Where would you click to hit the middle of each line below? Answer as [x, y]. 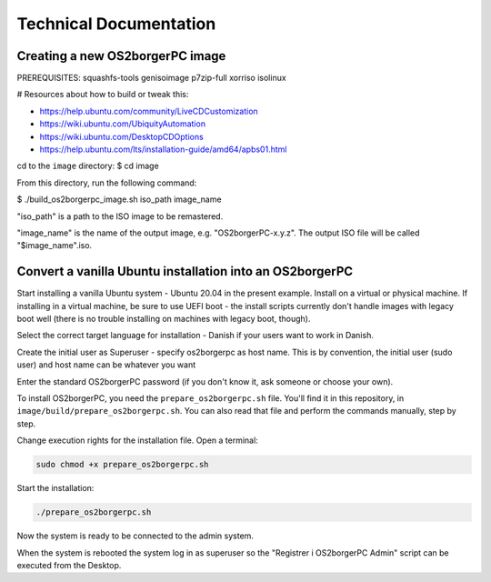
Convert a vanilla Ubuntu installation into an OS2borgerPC [185, 271]
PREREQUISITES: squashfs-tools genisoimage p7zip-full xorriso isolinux [151, 78]
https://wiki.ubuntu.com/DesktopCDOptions [121, 136]
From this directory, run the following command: [107, 183]
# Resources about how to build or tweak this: [103, 95]
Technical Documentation [116, 24]
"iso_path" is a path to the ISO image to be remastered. [120, 216]
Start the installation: [55, 488]
